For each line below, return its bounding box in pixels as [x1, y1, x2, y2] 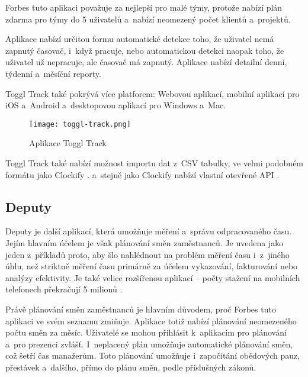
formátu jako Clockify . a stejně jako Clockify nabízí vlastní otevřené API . [5, 168, 280, 181]
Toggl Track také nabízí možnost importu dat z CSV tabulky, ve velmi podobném [5, 157, 304, 169]
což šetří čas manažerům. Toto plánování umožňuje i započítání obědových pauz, [5, 349, 300, 362]
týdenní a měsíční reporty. [5, 67, 101, 79]
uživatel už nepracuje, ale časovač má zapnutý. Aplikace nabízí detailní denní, [5, 56, 287, 68]
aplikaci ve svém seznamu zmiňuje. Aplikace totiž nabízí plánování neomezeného [5, 314, 297, 327]
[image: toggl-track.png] [29, 120, 131, 128]
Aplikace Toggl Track [29, 137, 107, 149]
